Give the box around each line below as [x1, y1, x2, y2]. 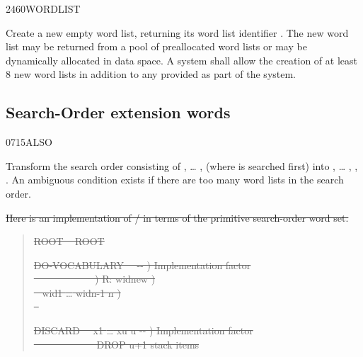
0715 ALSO [6, 135, 52, 149]
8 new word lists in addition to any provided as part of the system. [6, 67, 296, 81]
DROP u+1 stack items [96, 336, 200, 351]
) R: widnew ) [95, 271, 156, 286]
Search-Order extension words [6, 101, 231, 123]
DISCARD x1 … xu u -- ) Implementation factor [33, 323, 253, 338]
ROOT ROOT [33, 234, 105, 249]
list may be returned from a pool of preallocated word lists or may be [6, 39, 307, 54]
